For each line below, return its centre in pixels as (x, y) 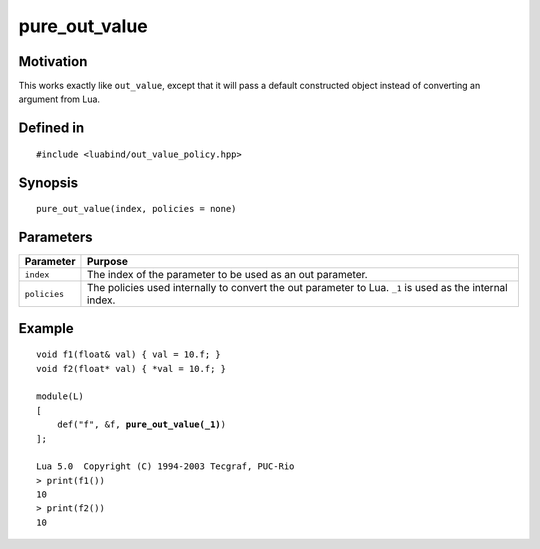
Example (46, 328)
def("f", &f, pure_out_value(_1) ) (141, 424)
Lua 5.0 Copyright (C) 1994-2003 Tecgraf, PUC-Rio (165, 466)
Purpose (107, 262)
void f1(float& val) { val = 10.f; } (129, 354)
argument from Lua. (59, 99)
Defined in (51, 128)
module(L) (60, 396)
